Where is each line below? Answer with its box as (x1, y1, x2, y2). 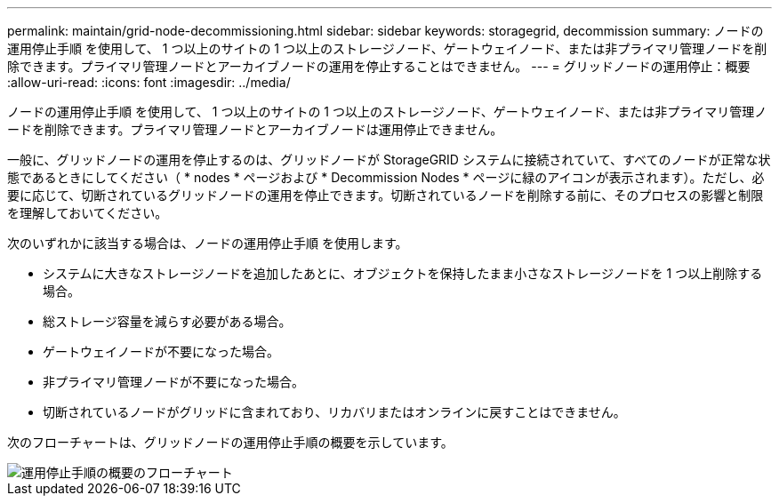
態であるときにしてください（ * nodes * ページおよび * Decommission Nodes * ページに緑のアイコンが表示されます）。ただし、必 (7, 170, 765, 185)
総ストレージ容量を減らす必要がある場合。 (43, 314, 292, 329)
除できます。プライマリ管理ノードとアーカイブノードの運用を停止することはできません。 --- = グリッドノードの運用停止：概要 (7, 59, 751, 74)
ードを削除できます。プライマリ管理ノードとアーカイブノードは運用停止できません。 (7, 122, 503, 137)
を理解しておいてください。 (7, 205, 168, 220)
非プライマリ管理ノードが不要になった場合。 (43, 374, 304, 389)
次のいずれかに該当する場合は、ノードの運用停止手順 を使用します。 (7, 236, 408, 251)
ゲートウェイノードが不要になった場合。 (43, 344, 279, 359)
